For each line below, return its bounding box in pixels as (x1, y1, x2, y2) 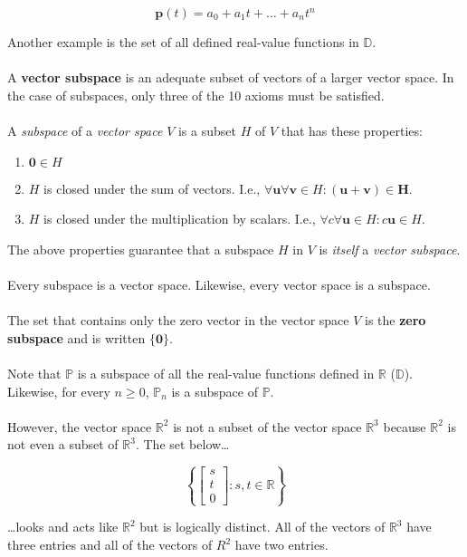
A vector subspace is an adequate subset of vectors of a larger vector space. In (7, 68, 454, 87)
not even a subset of (7, 435, 119, 454)
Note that (7, 363, 62, 382)
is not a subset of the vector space (173, 417, 362, 436)
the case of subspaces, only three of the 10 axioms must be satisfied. (7, 85, 385, 104)
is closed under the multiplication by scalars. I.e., (43, 209, 316, 228)
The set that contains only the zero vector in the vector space (7, 311, 349, 330)
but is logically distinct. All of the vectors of (139, 517, 386, 536)
